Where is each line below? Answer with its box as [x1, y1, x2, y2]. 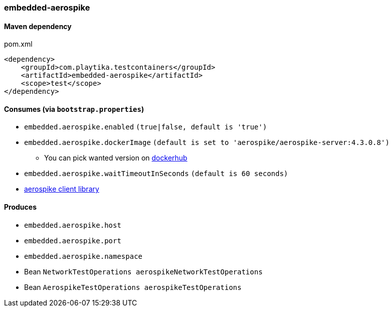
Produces [4, 203, 37, 212]
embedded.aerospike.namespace [24, 252, 143, 260]
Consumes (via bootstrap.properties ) [4, 104, 144, 113]
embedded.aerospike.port [24, 236, 121, 245]
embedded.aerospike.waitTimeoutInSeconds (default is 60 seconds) [24, 170, 288, 178]
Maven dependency [4, 22, 72, 31]
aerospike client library [24, 185, 99, 194]
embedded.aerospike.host [24, 221, 121, 229]
